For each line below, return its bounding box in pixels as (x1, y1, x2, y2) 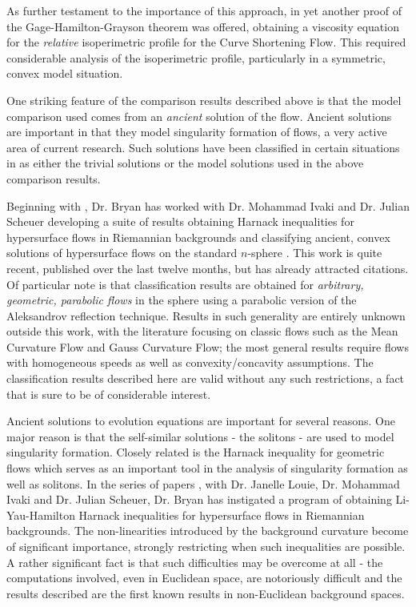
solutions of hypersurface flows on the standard (6, 244, 238, 261)
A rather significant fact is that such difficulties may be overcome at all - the (6, 553, 383, 570)
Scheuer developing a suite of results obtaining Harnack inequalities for (6, 213, 354, 230)
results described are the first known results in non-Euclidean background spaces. (6, 585, 405, 601)
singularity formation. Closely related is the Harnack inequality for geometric (6, 444, 385, 460)
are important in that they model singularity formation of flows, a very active (6, 123, 387, 140)
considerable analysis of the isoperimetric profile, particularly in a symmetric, (6, 49, 386, 66)
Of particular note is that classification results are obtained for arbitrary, (6, 275, 364, 292)
